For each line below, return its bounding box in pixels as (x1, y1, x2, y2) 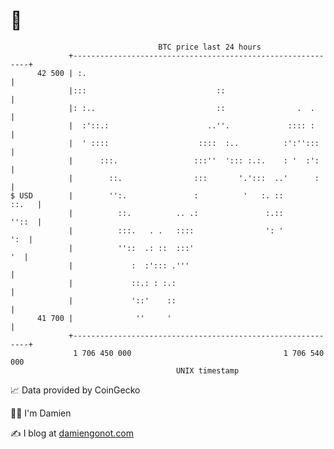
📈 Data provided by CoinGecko (10, 384, 141, 396)
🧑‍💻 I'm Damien (10, 407, 72, 419)
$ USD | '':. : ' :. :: (10, 190, 284, 201)
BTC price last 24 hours (158, 42, 262, 52)
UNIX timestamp (175, 365, 240, 376)
